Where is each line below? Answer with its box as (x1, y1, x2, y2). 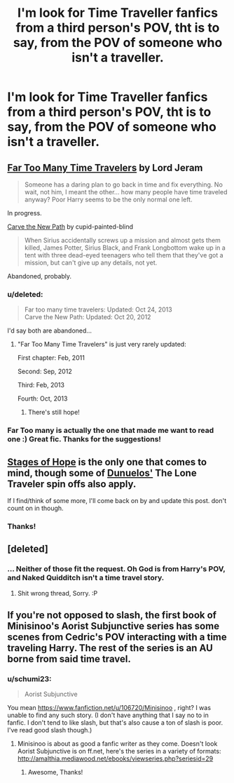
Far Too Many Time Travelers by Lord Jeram (7, 161, 203, 173)
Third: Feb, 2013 (17, 381, 65, 389)
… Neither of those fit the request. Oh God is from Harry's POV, (7, 564, 226, 574)
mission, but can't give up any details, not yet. (24, 258, 158, 267)
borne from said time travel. (7, 653, 131, 665)
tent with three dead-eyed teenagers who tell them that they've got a (24, 251, 223, 259)
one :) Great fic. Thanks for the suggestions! (7, 434, 161, 444)
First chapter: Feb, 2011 (17, 354, 85, 362)
